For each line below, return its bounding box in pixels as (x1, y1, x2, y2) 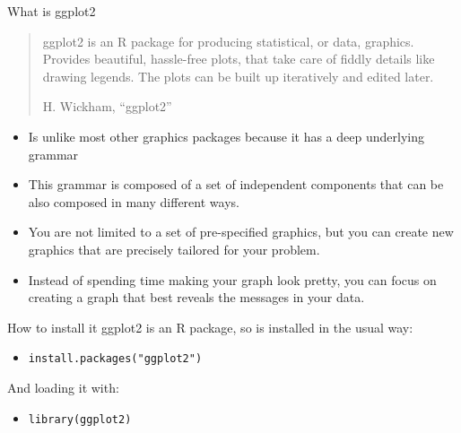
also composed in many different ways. (28, 192, 239, 211)
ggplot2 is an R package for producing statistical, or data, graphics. (42, 31, 414, 50)
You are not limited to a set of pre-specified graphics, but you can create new (28, 222, 454, 241)
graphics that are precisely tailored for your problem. (28, 239, 320, 258)
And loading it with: (7, 377, 119, 396)
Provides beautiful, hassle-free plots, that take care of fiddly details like (42, 49, 435, 68)
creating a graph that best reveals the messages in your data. (28, 288, 365, 307)
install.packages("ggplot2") (28, 352, 203, 366)
